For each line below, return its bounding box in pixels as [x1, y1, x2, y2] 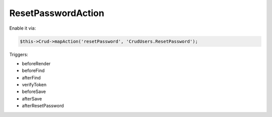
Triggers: [9, 51, 29, 57]
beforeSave [22, 88, 46, 95]
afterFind [22, 74, 41, 80]
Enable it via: [9, 25, 36, 31]
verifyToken [22, 82, 47, 88]
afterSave [22, 95, 42, 101]
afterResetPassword [22, 103, 64, 109]
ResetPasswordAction [9, 8, 104, 19]
